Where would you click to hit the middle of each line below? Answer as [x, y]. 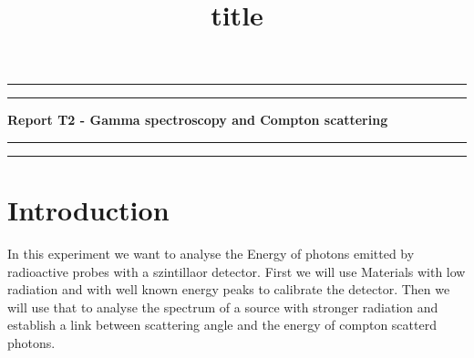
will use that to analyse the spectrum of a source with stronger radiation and [223, 307]
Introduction [88, 210]
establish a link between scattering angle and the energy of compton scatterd [222, 325]
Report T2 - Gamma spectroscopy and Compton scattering [198, 120]
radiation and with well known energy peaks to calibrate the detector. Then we [229, 289]
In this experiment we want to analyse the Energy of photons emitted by [211, 254]
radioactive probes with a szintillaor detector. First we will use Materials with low [237, 271]
